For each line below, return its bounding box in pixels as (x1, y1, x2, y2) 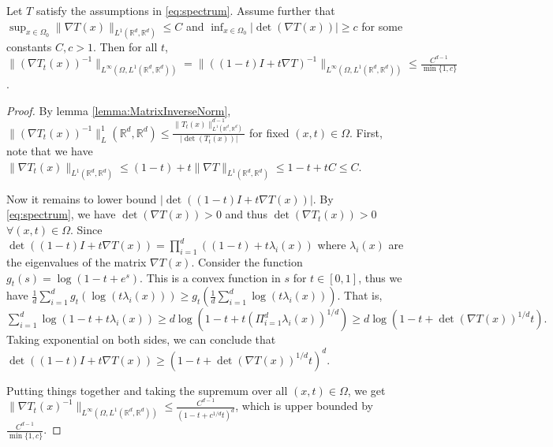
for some (361, 17, 403, 34)
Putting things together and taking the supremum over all (6, 382, 288, 398)
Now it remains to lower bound (6, 190, 157, 207)
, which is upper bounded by (235, 397, 374, 414)
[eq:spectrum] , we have (6, 206, 116, 222)
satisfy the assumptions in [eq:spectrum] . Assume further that (35, 2, 335, 18)
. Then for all (92, 39, 158, 55)
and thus (225, 206, 267, 222)
